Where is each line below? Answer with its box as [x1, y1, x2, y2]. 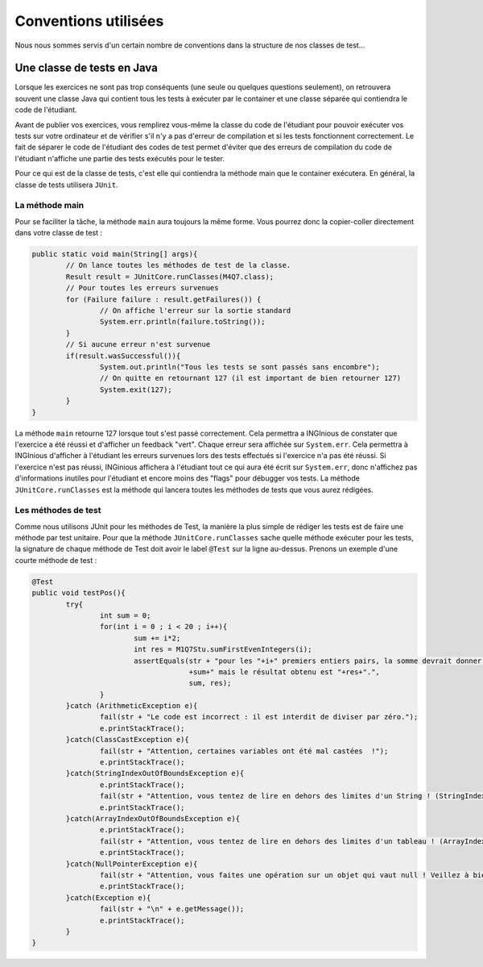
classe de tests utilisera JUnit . [14, 180, 118, 190]
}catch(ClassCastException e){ [65, 735, 189, 744]
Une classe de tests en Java [14, 61, 159, 75]
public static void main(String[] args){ [31, 250, 198, 259]
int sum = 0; [99, 611, 151, 620]
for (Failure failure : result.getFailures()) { [65, 294, 262, 304]
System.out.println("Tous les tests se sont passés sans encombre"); [99, 363, 380, 371]
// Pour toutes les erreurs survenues [65, 283, 219, 293]
